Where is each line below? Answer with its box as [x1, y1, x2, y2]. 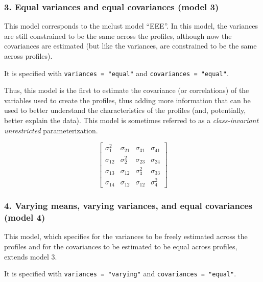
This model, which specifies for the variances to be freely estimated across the [4, 231, 248, 242]
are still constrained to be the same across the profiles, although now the [4, 30, 232, 41]
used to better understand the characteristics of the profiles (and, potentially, [4, 105, 246, 115]
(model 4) [4, 211, 45, 224]
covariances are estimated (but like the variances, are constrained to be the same [4, 40, 257, 51]
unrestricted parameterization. [4, 125, 98, 135]
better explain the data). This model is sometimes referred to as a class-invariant [4, 115, 259, 126]
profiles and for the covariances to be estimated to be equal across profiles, [4, 241, 237, 252]
